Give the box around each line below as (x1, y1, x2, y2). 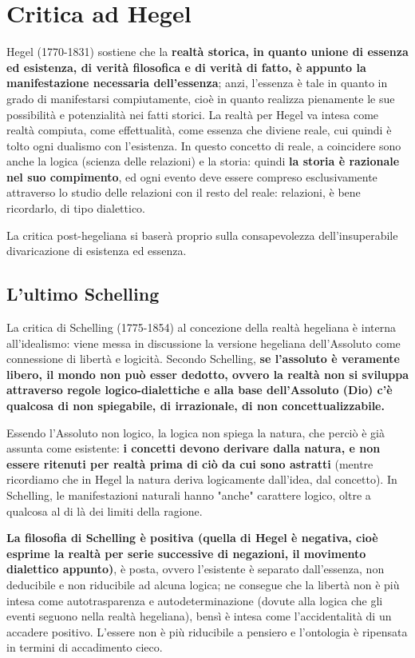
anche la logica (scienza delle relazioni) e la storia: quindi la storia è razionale (6, 153, 400, 169)
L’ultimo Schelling (6, 281, 160, 306)
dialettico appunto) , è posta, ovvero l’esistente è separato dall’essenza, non (6, 560, 385, 577)
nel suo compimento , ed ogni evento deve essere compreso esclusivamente (6, 168, 377, 185)
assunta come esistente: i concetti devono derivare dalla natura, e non (6, 440, 381, 457)
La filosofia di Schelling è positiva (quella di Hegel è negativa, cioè (6, 529, 378, 546)
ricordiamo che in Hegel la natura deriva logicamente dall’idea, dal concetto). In (6, 471, 397, 488)
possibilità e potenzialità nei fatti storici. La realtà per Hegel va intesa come (6, 106, 379, 122)
